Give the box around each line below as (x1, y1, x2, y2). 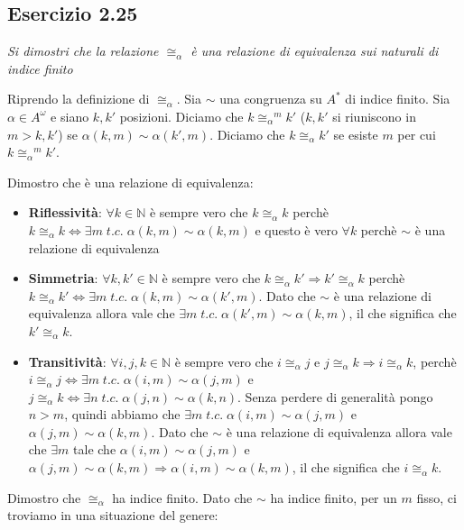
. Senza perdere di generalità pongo (237, 387, 433, 406)
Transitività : (28, 352, 107, 370)
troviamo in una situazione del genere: (7, 506, 218, 525)
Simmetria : (28, 269, 98, 288)
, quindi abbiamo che (64, 405, 181, 424)
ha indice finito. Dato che (112, 488, 253, 507)
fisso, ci (416, 488, 457, 507)
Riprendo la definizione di (7, 89, 150, 108)
